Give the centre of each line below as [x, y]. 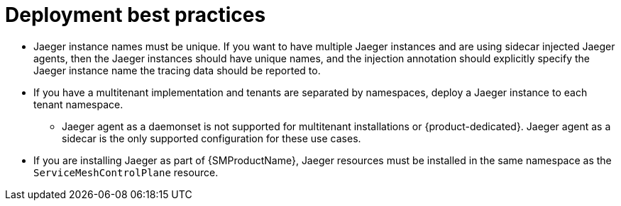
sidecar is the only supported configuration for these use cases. [211, 138]
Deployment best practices [136, 15]
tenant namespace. [78, 104]
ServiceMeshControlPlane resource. [126, 172]
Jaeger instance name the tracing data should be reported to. [177, 70]
